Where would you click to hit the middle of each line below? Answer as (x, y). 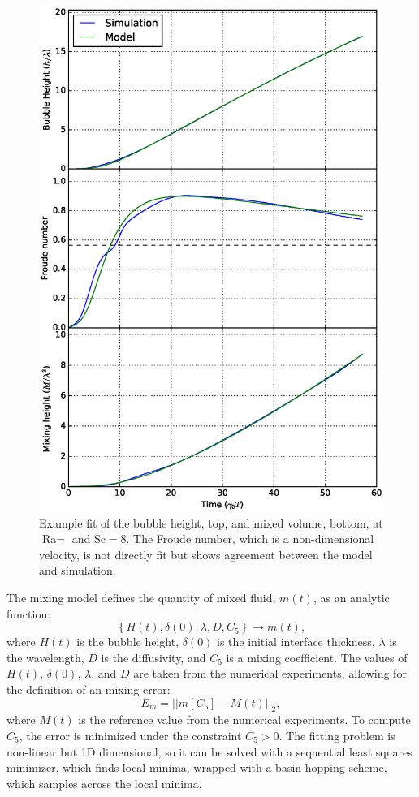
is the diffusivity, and (153, 657)
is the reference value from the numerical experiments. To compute (244, 719)
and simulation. (78, 570)
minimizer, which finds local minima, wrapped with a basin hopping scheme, (197, 767)
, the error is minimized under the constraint (130, 735)
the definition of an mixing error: (89, 689)
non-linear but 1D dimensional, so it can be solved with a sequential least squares (209, 751)
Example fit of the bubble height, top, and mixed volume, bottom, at (211, 522)
